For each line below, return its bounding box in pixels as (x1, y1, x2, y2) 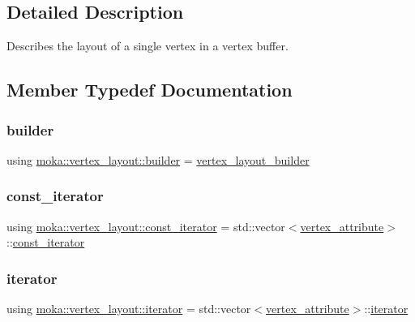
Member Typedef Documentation (6, 77, 293, 102)
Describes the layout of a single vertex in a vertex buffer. (6, 37, 289, 54)
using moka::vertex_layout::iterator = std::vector (6, 300, 251, 317)
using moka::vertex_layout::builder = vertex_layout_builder (6, 151, 310, 168)
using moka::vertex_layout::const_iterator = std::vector (6, 217, 285, 234)
